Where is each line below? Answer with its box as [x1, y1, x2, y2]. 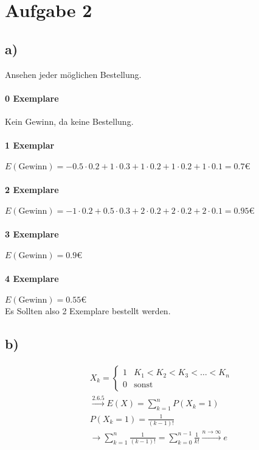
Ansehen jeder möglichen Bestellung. [5, 68, 142, 80]
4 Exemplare [5, 272, 59, 284]
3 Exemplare [5, 227, 59, 240]
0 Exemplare [5, 91, 59, 104]
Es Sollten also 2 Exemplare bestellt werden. [5, 304, 171, 317]
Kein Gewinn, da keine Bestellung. [5, 114, 134, 127]
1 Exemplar [5, 139, 55, 152]
